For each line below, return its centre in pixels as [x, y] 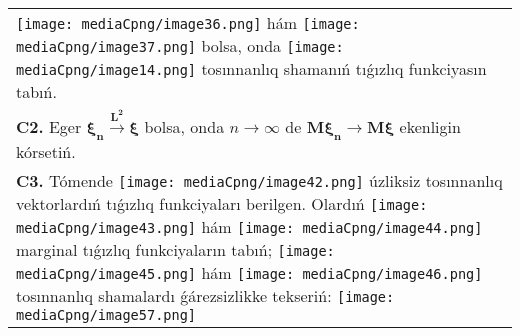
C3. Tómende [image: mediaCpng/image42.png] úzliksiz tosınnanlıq [259, 180]
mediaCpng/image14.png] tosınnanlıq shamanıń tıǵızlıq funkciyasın [251, 68]
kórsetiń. [46, 151]
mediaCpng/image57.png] [106, 314]
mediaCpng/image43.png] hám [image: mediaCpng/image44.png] [249, 226]
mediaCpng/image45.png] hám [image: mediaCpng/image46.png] [249, 272]
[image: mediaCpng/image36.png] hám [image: [188, 22]
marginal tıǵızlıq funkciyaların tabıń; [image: [175, 249]
